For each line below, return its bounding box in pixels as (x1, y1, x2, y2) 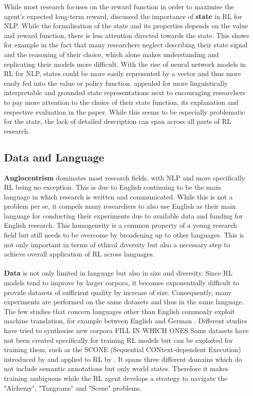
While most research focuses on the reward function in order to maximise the (4, 1, 235, 11)
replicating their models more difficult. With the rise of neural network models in (4, 59, 246, 69)
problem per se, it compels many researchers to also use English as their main (4, 201, 236, 211)
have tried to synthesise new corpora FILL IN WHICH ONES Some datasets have (4, 325, 249, 336)
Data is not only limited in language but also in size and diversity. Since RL (4, 268, 233, 278)
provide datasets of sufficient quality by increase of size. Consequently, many (4, 287, 232, 297)
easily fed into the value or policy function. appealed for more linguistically (4, 78, 228, 88)
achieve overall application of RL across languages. (4, 249, 155, 259)
